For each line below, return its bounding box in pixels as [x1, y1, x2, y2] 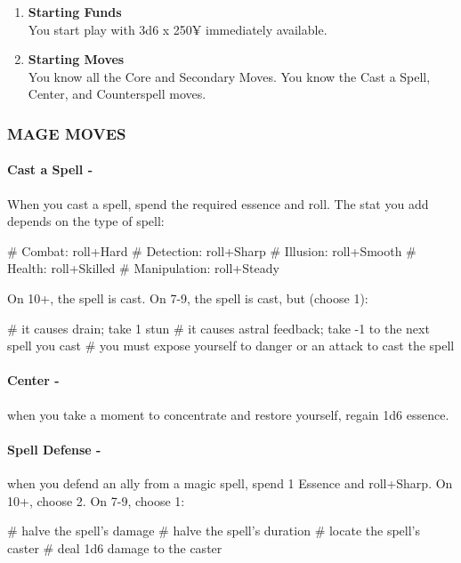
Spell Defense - [7, 439, 101, 458]
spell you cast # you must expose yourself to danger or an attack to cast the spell [7, 336, 455, 355]
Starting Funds [28, 3, 122, 20]
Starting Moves [28, 50, 125, 68]
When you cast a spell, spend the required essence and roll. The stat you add [7, 194, 429, 213]
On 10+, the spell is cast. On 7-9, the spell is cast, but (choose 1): [7, 288, 368, 307]
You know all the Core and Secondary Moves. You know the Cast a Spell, [28, 67, 431, 85]
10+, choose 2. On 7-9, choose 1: [7, 491, 185, 510]
